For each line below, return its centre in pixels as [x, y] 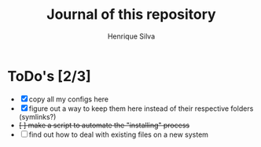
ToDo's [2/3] [49, 76]
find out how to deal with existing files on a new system [119, 134]
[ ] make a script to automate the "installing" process [104, 125]
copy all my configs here [69, 99]
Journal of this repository [131, 15]
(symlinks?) [37, 116]
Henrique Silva [131, 36]
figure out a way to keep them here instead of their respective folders [141, 108]
